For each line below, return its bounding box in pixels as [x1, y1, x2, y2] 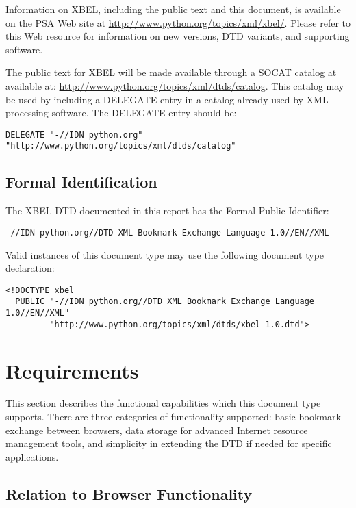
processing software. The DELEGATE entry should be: [5, 105, 237, 120]
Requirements [5, 356, 139, 384]
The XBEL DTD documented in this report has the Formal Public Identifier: [5, 203, 329, 218]
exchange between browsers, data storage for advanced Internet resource [5, 422, 308, 437]
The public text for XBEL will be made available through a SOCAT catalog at [5, 65, 337, 79]
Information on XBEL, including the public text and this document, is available [5, 2, 341, 16]
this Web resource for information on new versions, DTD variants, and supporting [5, 29, 350, 43]
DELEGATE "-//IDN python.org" [5, 129, 143, 140]
